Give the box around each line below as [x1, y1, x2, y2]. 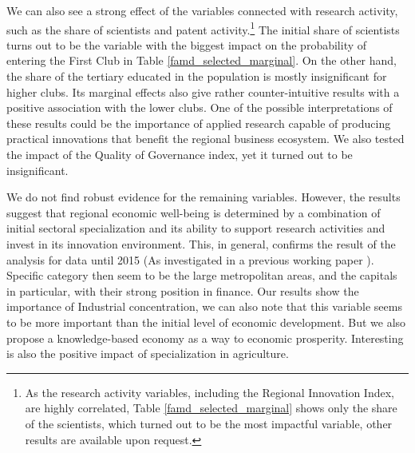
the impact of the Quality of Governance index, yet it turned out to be [6, 146, 353, 162]
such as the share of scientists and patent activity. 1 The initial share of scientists [6, 18, 400, 38]
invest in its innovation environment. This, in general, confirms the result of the [6, 235, 396, 252]
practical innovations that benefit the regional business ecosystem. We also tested [6, 130, 405, 147]
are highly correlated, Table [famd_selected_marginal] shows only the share [25, 399, 397, 416]
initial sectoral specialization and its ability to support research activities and [6, 220, 385, 236]
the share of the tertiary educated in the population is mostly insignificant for [6, 68, 387, 85]
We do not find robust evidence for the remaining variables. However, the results [6, 189, 401, 205]
